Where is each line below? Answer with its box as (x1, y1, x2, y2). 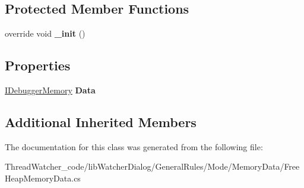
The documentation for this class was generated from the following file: (5, 140, 263, 153)
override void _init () (5, 27, 85, 40)
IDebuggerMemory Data (5, 84, 96, 96)
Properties (5, 56, 71, 74)
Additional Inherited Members (5, 112, 197, 131)
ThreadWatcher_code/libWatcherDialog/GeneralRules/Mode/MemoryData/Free (5, 160, 300, 173)
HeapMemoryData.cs (5, 171, 81, 184)
